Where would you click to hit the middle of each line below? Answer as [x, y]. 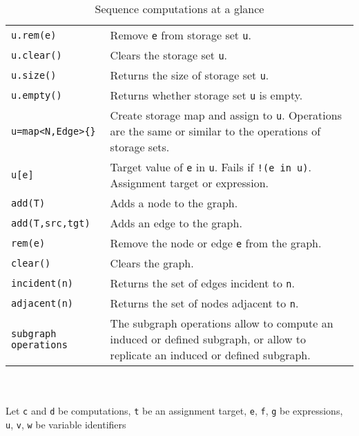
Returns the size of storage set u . [190, 75]
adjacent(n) [42, 303]
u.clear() [37, 55]
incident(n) [42, 283]
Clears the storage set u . [169, 55]
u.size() [34, 75]
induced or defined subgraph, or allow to [208, 339]
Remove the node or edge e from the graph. [216, 243]
